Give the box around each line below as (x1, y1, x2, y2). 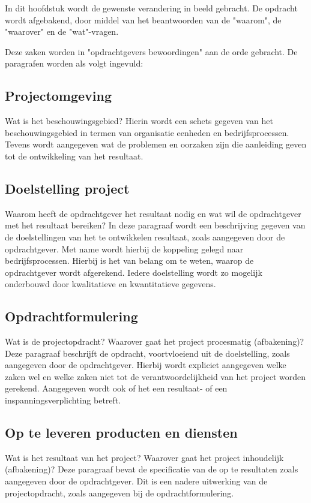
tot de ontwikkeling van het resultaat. (5, 149, 143, 162)
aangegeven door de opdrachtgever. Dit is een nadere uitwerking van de (5, 475, 268, 487)
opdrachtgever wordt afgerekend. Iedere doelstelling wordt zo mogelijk (5, 266, 262, 278)
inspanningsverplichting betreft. (5, 394, 121, 406)
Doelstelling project (5, 179, 130, 197)
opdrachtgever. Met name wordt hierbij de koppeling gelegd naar (5, 242, 244, 255)
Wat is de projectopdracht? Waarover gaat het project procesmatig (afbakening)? (5, 335, 304, 348)
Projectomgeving (5, 86, 112, 105)
